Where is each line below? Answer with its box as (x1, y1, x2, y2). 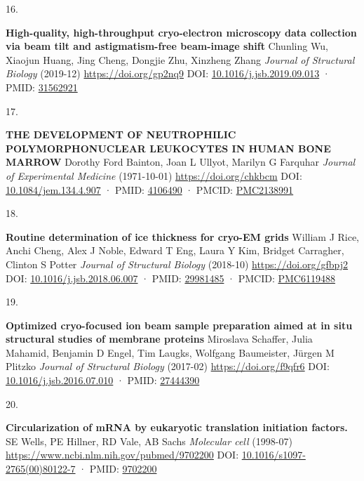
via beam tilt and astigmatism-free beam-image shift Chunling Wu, (6, 39, 328, 53)
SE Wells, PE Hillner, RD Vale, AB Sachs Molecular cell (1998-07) (6, 433, 292, 448)
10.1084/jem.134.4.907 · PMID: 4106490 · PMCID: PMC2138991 (6, 182, 294, 197)
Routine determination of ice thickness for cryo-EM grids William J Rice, (6, 229, 360, 244)
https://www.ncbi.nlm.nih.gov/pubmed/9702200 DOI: (6, 447, 239, 462)
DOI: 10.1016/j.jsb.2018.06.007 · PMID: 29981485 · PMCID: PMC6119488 (6, 270, 335, 285)
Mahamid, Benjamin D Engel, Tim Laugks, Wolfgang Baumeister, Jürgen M (6, 345, 335, 360)
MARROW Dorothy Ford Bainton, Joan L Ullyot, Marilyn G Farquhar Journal (6, 154, 356, 169)
